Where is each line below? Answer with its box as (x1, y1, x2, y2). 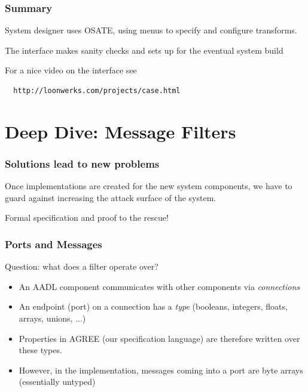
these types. (19, 344, 62, 356)
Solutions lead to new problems (5, 156, 160, 171)
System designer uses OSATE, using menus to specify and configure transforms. (5, 24, 297, 36)
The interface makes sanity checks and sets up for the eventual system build (5, 44, 283, 56)
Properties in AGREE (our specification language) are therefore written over (19, 332, 300, 344)
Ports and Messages (5, 236, 102, 251)
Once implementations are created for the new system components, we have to (5, 180, 292, 192)
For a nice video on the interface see (5, 64, 137, 76)
